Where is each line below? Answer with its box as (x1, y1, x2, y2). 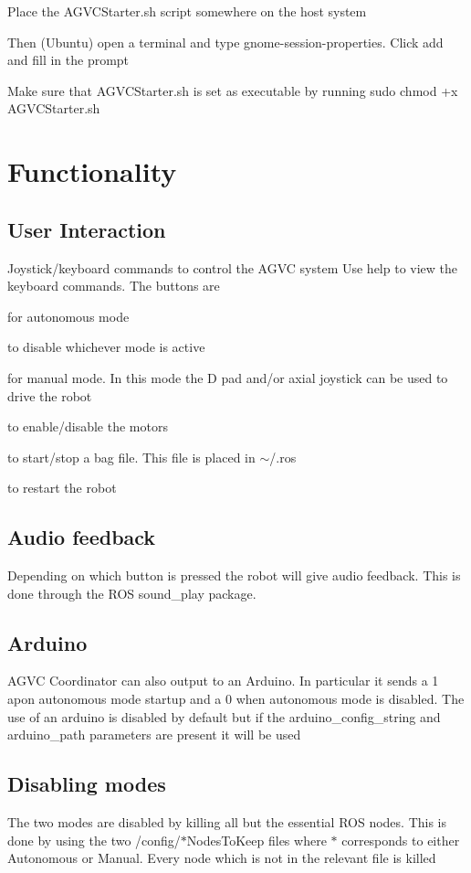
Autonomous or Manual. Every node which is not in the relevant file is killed (7, 848, 436, 868)
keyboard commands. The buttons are (7, 276, 220, 295)
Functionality (7, 153, 177, 190)
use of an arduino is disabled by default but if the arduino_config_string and (7, 707, 441, 726)
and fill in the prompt (7, 50, 130, 69)
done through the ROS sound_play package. (7, 583, 256, 602)
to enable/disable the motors (7, 417, 168, 436)
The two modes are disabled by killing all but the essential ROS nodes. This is (7, 813, 447, 832)
